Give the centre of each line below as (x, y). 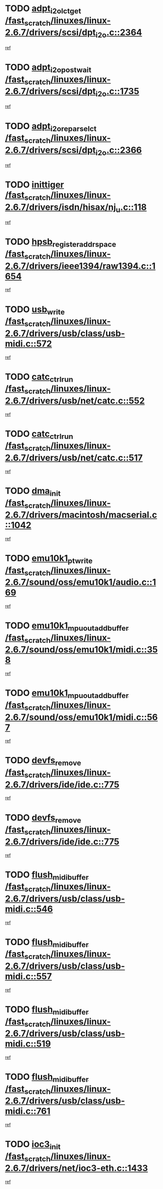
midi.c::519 (28, 1044)
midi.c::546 (29, 909)
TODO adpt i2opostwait (48, 68)
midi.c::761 (28, 1111)
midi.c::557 (29, 977)
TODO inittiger (34, 185)
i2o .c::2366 (119, 151)
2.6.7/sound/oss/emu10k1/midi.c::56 (81, 717)
